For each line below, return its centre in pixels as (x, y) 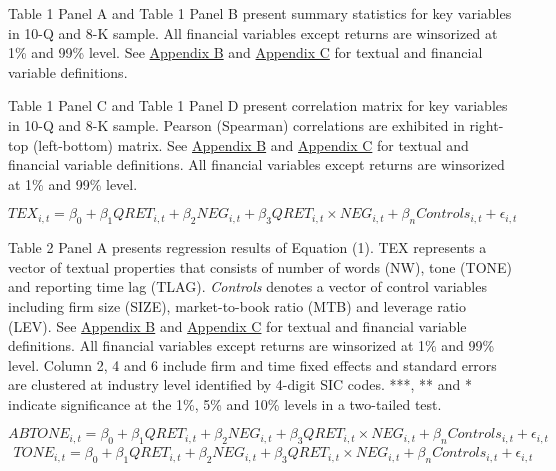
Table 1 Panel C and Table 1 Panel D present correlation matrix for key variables (258, 105)
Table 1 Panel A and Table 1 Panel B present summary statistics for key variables (260, 13)
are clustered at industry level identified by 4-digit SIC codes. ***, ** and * (240, 384)
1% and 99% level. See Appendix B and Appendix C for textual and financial (245, 52)
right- (486, 124)
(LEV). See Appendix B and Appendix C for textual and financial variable (237, 325)
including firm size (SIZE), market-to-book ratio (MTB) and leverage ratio (237, 305)
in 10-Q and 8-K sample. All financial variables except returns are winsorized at (253, 32)
